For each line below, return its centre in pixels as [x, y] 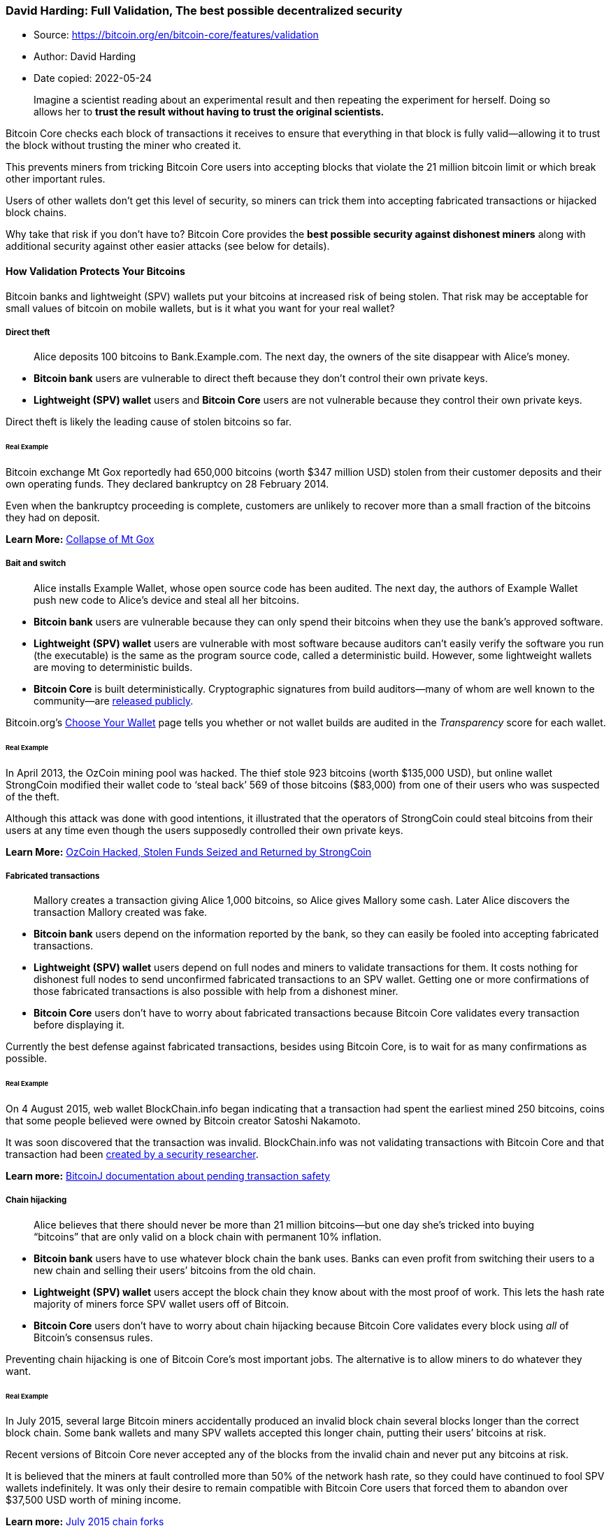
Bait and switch [36, 564]
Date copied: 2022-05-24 [93, 78]
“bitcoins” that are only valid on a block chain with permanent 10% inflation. [208, 1236]
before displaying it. [79, 1025]
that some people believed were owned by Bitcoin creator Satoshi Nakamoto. [183, 1121]
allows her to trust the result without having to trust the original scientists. [209, 112]
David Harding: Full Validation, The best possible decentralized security [204, 10]
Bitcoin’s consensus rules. [93, 1337]
